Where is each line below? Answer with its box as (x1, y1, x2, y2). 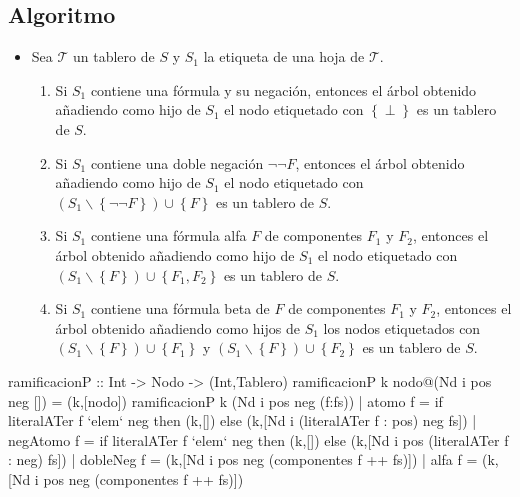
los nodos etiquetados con (323, 317, 481, 338)
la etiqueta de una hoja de (203, 46, 365, 67)
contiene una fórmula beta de (90, 298, 270, 319)
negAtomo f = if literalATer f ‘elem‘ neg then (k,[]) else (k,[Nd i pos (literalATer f (8, 429, 509, 450)
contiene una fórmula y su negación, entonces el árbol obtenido (90, 79, 477, 100)
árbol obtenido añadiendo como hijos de (55, 317, 300, 338)
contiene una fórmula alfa (90, 225, 247, 246)
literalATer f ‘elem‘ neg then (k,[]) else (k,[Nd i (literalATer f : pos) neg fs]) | (8, 410, 477, 431)
